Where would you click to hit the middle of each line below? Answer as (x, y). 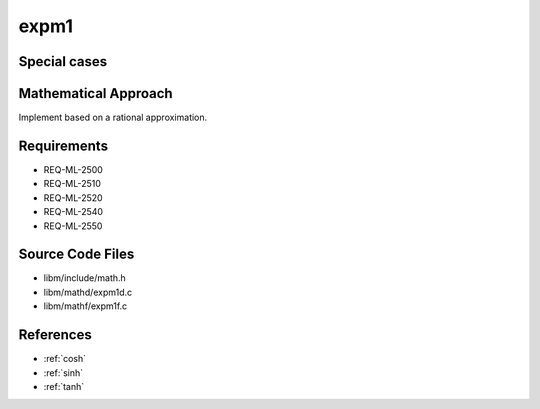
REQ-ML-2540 (73, 212)
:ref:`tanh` (64, 386)
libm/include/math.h (85, 278)
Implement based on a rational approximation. (113, 117)
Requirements (63, 145)
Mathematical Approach (96, 93)
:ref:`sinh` (63, 372)
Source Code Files (76, 254)
